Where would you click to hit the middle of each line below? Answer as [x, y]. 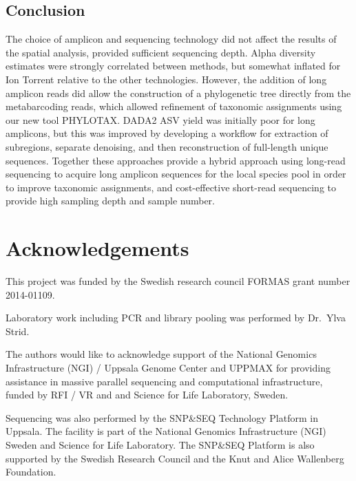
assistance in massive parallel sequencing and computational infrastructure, [164, 381]
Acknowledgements [97, 248]
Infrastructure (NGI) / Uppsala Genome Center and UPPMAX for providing [168, 368]
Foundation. [31, 472]
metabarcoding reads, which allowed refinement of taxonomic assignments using [174, 106]
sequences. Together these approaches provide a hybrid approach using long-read [176, 160]
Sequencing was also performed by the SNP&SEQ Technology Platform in [162, 417]
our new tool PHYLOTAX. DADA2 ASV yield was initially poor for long [160, 119]
